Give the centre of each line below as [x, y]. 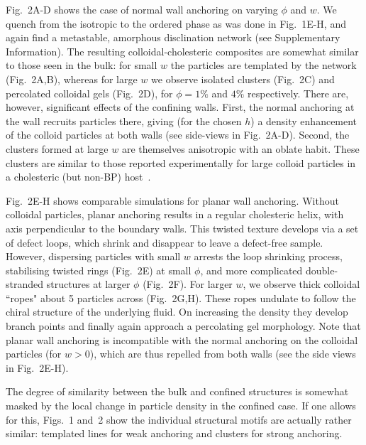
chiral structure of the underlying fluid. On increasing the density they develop [177, 312]
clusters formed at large [57, 148]
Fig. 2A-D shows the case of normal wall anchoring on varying [142, 9]
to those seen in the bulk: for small [82, 65]
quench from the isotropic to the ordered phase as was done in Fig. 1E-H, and [176, 23]
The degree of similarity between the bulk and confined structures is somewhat [177, 391]
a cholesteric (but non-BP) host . [78, 177]
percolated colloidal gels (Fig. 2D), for [89, 93]
